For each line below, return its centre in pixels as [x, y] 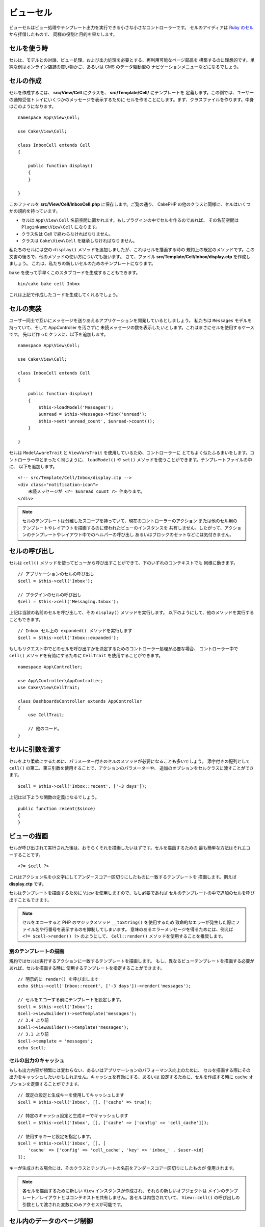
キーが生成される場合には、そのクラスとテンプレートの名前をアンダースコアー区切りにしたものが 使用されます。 [123, 1168]
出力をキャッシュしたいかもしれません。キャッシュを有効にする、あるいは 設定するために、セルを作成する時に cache [128, 1077]
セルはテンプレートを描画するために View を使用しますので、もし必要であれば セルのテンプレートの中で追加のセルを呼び [132, 893]
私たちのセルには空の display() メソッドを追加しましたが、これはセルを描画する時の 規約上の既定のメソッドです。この [132, 250]
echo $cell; [32, 1048]
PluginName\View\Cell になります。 [61, 227]
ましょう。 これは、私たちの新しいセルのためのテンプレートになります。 [82, 264]
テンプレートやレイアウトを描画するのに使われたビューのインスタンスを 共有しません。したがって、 [123, 528]
